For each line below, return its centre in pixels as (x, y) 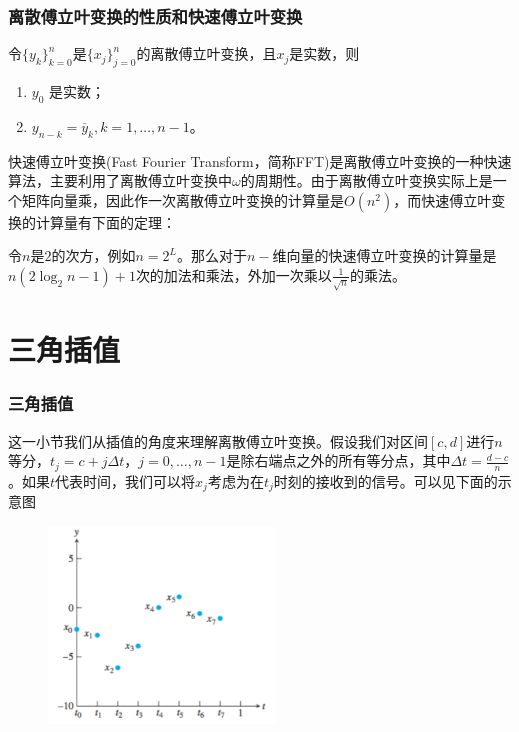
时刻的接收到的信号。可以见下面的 (385, 480)
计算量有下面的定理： (105, 221)
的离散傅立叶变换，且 (206, 53)
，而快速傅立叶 (442, 199)
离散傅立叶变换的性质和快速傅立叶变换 (155, 15)
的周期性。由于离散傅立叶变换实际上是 (366, 180)
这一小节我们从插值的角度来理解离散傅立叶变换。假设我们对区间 (218, 440)
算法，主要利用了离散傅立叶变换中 (120, 180)
